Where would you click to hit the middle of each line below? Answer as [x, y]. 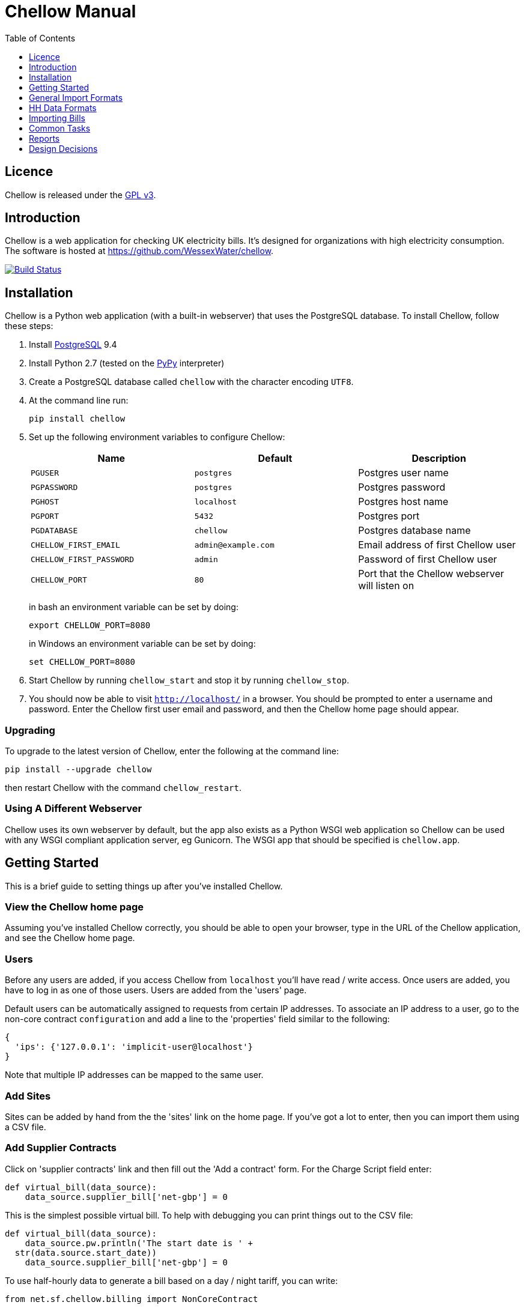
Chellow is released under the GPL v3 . [80, 195]
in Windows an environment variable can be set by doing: [142, 644]
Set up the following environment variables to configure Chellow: [157, 437]
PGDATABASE [54, 530]
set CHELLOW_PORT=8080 [82, 662]
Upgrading [30, 730]
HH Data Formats [63, 107]
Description [439, 459]
